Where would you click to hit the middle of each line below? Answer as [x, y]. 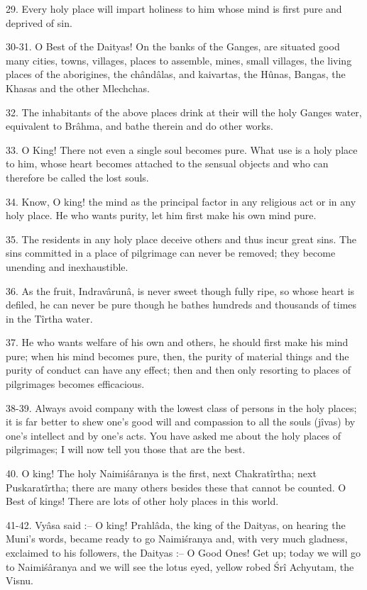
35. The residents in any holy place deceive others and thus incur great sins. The [181, 239]
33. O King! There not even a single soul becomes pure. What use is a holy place [182, 149]
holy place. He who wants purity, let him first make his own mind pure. [161, 215]
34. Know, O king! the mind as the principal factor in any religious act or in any [181, 201]
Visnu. [20, 580]
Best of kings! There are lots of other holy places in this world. [142, 501]
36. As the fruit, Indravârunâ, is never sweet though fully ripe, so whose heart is [180, 290]
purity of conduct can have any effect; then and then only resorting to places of [178, 370]
